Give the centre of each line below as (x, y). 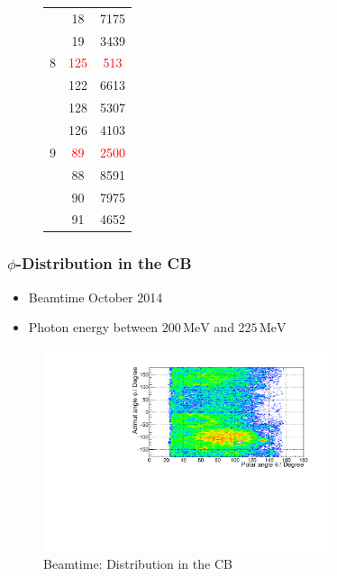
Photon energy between (93, 327)
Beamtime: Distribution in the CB (138, 564)
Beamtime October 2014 (96, 297)
